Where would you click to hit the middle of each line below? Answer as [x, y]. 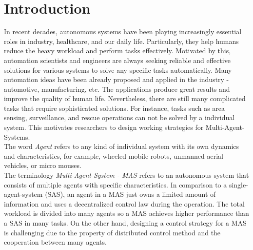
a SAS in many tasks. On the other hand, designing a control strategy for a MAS [125, 223]
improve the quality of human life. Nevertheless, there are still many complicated [125, 98]
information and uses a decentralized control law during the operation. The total [124, 203]
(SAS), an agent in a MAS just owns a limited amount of [130, 194]
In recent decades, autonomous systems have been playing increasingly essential [123, 31]
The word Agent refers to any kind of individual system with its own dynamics [122, 146]
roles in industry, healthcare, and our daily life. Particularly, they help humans [121, 41]
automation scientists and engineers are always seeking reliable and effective [117, 60]
